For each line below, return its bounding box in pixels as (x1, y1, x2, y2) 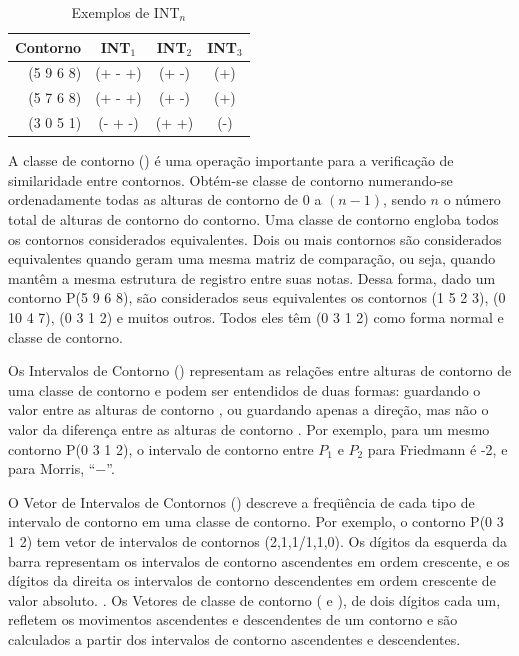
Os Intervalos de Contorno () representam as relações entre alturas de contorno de (8, 360, 512, 381)
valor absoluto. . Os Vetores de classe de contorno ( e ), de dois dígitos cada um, (8, 589, 501, 610)
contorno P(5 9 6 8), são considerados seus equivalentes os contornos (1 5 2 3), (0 (8, 287, 506, 308)
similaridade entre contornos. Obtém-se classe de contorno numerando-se (8, 169, 453, 190)
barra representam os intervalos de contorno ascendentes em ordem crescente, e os (8, 550, 510, 571)
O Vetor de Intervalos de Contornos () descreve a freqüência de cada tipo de (8, 491, 475, 512)
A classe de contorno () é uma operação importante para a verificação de (8, 150, 454, 171)
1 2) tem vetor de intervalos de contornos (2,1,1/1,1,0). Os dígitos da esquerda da (8, 530, 508, 551)
